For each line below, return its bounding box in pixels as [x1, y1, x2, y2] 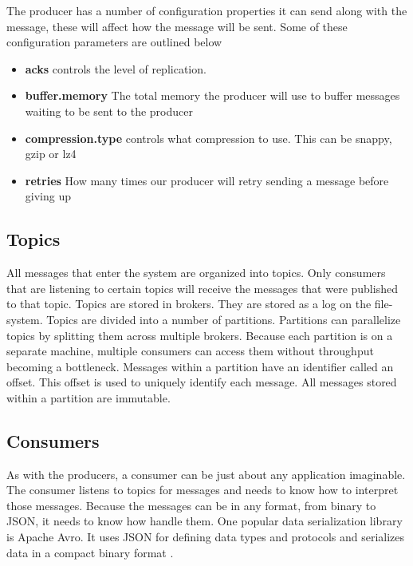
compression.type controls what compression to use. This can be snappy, [25, 129, 392, 146]
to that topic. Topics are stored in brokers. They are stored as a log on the [6, 295, 372, 312]
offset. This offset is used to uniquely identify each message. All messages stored [6, 374, 397, 390]
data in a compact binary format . [6, 544, 174, 560]
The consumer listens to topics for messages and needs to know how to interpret [6, 481, 399, 498]
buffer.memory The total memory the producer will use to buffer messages [25, 87, 400, 104]
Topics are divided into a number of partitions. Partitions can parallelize [46, 311, 401, 327]
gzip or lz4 [25, 145, 77, 162]
